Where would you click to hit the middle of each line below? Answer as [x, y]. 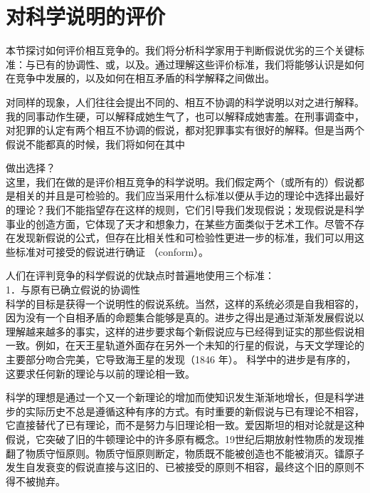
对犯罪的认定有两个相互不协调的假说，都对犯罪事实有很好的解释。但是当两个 [185, 130]
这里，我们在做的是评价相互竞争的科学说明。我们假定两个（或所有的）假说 [180, 181]
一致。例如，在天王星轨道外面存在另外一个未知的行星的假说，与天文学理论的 [185, 345]
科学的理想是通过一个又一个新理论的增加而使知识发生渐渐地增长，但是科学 [180, 397]
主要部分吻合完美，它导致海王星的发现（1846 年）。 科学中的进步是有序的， [181, 359]
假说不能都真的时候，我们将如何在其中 [95, 144]
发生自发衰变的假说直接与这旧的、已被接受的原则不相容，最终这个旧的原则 [180, 467]
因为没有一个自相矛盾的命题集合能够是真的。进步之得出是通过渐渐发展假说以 [185, 317]
